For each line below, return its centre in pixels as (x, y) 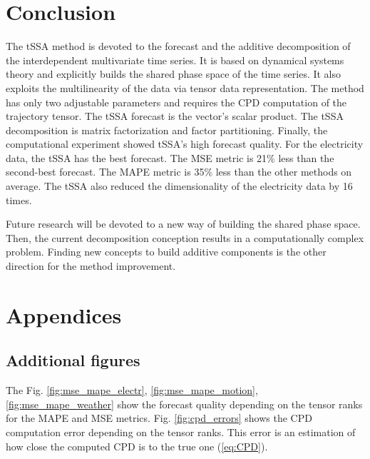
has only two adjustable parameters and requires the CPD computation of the (176, 102)
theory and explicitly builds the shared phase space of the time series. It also (174, 74)
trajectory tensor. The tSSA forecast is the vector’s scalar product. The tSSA (175, 116)
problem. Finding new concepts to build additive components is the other (166, 252)
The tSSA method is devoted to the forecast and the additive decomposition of (178, 46)
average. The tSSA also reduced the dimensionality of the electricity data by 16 (179, 186)
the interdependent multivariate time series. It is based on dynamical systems (175, 60)
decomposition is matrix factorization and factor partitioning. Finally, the (167, 130)
